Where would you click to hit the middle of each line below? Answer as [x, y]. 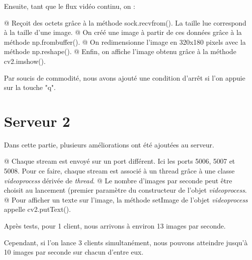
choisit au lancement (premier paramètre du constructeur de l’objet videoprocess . [126, 190]
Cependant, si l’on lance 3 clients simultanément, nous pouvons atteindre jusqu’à [126, 242]
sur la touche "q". [30, 87]
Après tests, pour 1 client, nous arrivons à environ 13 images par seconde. [115, 226]
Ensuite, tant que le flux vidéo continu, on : [70, 6]
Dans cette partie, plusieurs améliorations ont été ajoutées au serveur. [109, 144]
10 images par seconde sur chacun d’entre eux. [74, 252]
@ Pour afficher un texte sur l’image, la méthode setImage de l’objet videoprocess [126, 199]
